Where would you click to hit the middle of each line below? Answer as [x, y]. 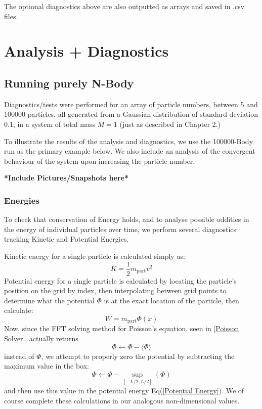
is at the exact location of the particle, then [171, 300]
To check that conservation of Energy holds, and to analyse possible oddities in [127, 219]
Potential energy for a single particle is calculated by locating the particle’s [120, 280]
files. [11, 16]
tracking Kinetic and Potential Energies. [67, 239]
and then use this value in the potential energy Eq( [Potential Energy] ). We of [124, 390]
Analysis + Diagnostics [86, 51]
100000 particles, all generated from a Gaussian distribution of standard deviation [131, 114]
